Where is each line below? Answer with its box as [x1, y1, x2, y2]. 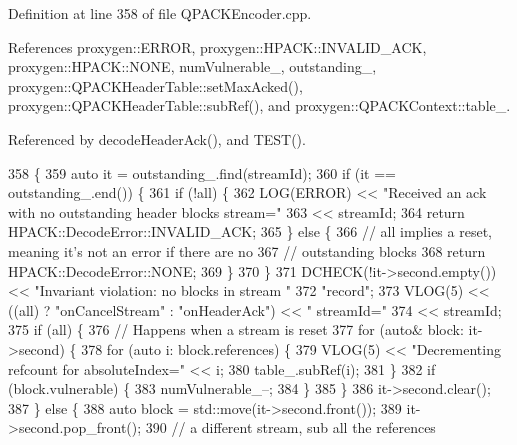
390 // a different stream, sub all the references [145, 417, 436, 438]
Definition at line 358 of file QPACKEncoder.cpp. [8, 3, 312, 23]
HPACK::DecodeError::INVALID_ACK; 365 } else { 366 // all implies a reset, [8, 221, 492, 242]
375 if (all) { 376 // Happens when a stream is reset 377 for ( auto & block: [8, 319, 464, 340]
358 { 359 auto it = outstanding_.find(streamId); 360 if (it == [8, 162, 396, 183]
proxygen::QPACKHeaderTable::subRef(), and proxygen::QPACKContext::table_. [8, 95, 511, 116]
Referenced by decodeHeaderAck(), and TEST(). [8, 128, 306, 149]
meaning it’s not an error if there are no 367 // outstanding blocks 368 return [8, 240, 486, 261]
